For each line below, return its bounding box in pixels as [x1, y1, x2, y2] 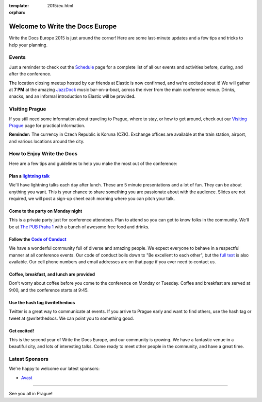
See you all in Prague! [9, 391, 53, 397]
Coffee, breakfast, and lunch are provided [9, 271, 95, 277]
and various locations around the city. [9, 138, 84, 144]
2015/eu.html [47, 3, 74, 8]
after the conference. [9, 71, 51, 77]
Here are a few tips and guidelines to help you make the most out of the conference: [9, 161, 177, 166]
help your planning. [9, 42, 48, 48]
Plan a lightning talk [9, 173, 50, 179]
